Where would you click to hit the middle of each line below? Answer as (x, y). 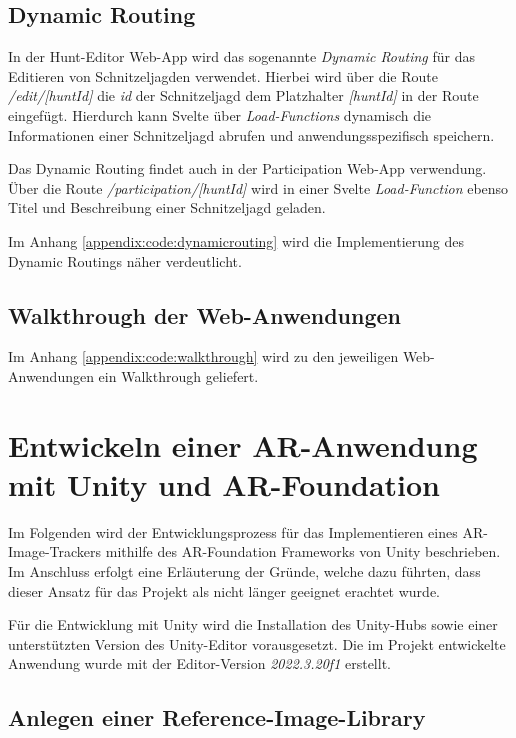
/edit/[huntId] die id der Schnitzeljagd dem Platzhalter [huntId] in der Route (243, 95)
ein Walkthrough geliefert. (178, 375)
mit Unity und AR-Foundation (224, 483)
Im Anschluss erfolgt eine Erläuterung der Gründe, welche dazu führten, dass (244, 571)
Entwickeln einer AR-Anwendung (243, 444)
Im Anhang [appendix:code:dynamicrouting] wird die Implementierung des (236, 240)
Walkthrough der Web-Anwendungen (204, 314)
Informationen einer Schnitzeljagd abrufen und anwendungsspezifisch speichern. (251, 134)
